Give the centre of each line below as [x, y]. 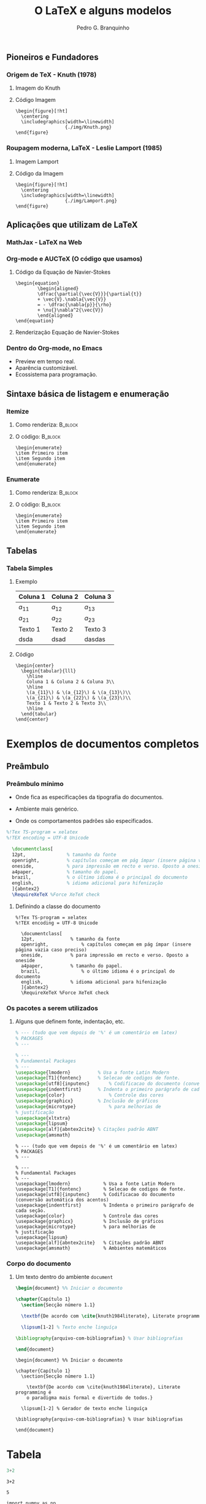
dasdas [95, 639]
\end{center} [32, 719]
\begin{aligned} [58, 289]
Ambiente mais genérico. [47, 809]
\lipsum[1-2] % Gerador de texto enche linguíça [84, 1409]
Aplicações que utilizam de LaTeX [72, 225]
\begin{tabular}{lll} [49, 671]
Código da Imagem [39, 173]
